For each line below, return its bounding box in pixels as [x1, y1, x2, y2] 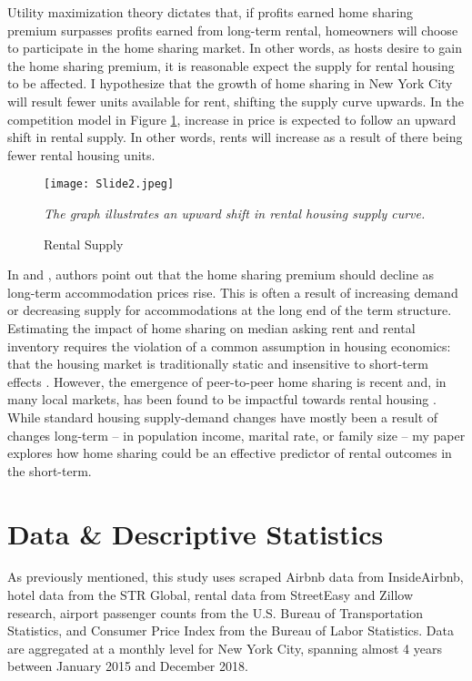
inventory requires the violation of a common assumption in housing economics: [7, 336, 451, 355]
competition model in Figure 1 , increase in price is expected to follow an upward [7, 109, 457, 128]
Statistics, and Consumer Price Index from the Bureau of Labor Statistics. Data [7, 621, 454, 640]
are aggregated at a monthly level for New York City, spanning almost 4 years [7, 638, 442, 657]
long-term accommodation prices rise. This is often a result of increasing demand [7, 282, 458, 301]
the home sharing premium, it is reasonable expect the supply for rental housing [7, 56, 455, 75]
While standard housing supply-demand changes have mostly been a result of [7, 407, 438, 426]
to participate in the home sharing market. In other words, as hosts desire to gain [7, 38, 463, 57]
